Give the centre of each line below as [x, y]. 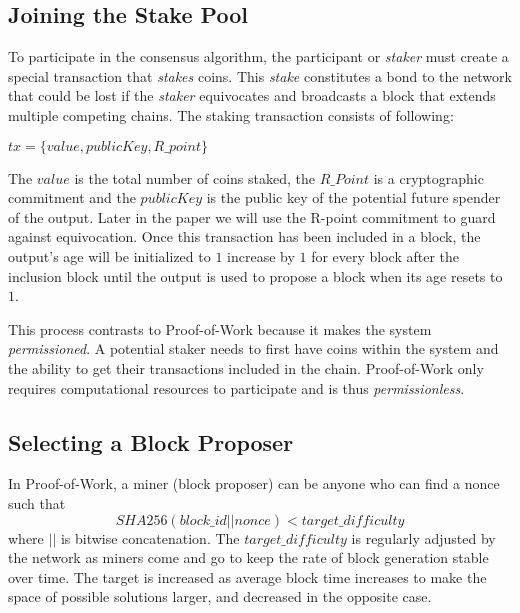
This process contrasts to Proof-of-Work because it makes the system [220, 328]
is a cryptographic [428, 177]
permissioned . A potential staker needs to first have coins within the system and [253, 348]
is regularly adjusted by [423, 537]
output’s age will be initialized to [109, 255]
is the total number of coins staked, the [194, 177]
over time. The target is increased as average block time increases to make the [247, 576]
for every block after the [385, 255]
